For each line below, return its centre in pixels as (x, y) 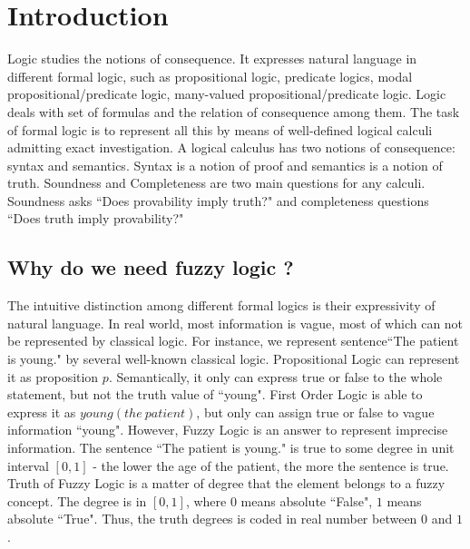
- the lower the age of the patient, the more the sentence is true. (271, 465)
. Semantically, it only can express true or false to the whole (275, 376)
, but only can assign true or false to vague (315, 412)
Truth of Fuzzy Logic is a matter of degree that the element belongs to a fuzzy (226, 483)
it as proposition (53, 376)
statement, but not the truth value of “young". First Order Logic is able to (215, 394)
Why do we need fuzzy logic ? (151, 267)
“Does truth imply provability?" (96, 218)
